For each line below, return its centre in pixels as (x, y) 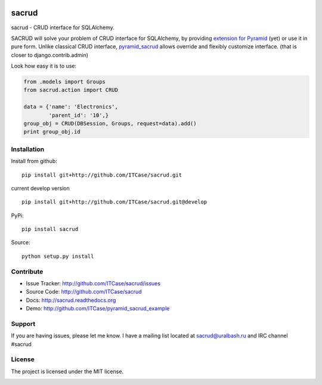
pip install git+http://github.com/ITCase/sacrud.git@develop (114, 202)
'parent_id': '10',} (79, 115)
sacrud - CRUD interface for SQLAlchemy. (63, 27)
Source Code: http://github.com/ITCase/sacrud (84, 292)
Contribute (27, 272)
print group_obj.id (52, 132)
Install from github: (34, 161)
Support (23, 324)
